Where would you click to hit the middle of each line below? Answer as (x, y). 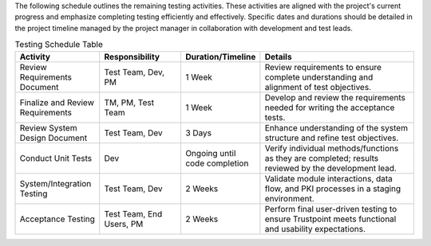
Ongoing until (210, 153)
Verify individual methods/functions (332, 148)
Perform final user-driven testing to (331, 209)
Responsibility (132, 57)
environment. (289, 198)
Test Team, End (133, 213)
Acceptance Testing (57, 219)
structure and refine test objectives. (332, 138)
